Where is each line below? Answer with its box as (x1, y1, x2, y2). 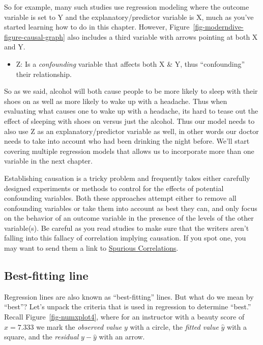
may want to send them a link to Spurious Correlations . (4, 243, 179, 253)
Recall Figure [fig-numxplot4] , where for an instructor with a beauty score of (4, 311, 245, 322)
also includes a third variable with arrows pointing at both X (67, 31, 258, 42)
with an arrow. (99, 331, 145, 342)
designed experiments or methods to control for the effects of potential (4, 182, 224, 193)
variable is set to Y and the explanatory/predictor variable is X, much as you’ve (4, 11, 254, 22)
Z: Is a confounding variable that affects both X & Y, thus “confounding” (16, 58, 245, 69)
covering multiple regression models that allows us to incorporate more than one (4, 145, 254, 156)
